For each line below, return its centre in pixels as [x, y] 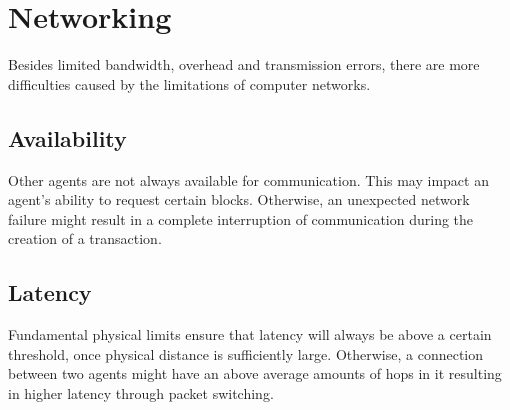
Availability [67, 137]
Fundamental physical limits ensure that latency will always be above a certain [250, 334]
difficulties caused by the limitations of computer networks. [189, 83]
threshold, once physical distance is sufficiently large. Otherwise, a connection [246, 353]
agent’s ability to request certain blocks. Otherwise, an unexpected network [239, 199]
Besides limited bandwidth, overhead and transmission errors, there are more [244, 64]
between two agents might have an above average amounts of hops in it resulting [255, 373]
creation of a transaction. [85, 238]
